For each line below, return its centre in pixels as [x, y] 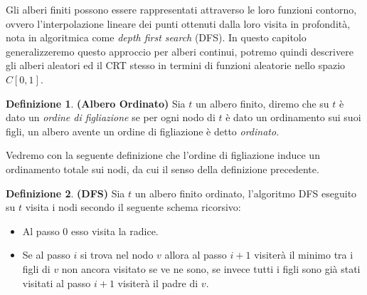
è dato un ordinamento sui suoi [293, 117]
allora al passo [196, 255]
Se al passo [46, 255]
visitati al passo [57, 283]
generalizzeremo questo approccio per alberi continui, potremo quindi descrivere [180, 51]
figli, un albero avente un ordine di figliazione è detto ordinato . [143, 131]
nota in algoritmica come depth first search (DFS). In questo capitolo [156, 37]
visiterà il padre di [158, 283]
